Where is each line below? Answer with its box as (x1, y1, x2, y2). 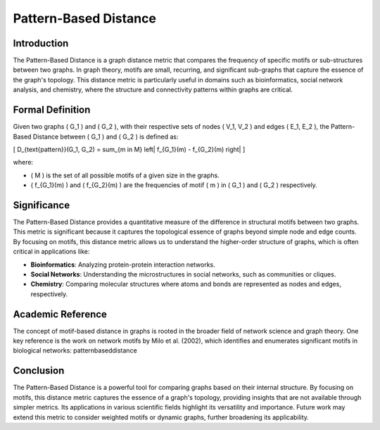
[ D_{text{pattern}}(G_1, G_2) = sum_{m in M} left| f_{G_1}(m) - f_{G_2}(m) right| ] (13, 145, 246, 153)
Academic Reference (13, 308, 107, 320)
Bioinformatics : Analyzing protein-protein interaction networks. (30, 260, 216, 269)
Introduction (13, 37, 69, 49)
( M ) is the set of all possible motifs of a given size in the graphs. (30, 171, 220, 179)
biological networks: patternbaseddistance (13, 346, 137, 355)
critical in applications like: (13, 247, 90, 256)
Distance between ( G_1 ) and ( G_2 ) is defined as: (32, 132, 179, 141)
